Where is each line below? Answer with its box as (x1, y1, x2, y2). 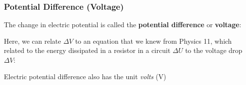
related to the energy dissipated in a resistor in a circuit (4, 45, 171, 55)
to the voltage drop (185, 45, 243, 55)
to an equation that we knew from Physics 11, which (75, 35, 232, 46)
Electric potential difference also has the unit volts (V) (4, 71, 166, 81)
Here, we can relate (4, 35, 61, 46)
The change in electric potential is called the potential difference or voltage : (4, 19, 242, 30)
